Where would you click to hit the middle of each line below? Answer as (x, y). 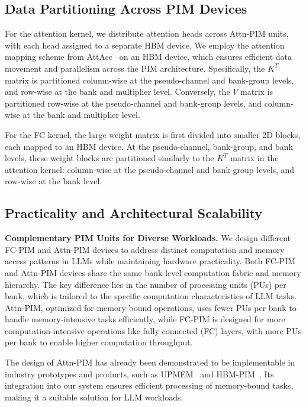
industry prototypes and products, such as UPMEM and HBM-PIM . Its (139, 374)
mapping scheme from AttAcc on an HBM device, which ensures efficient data (148, 57)
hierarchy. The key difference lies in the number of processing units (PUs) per (146, 284)
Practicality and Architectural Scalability (134, 213)
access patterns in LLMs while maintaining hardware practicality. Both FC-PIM (150, 261)
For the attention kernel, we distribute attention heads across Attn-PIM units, (147, 33)
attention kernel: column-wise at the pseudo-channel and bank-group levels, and (150, 169)
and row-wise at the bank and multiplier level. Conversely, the (117, 92)
